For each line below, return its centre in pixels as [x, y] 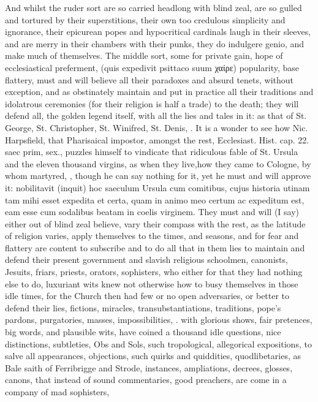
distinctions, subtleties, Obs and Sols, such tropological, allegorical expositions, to [158, 343]
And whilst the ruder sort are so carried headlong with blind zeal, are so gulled [153, 7]
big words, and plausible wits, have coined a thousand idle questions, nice [143, 332]
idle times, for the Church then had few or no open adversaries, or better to [147, 296]
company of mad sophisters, [57, 392]
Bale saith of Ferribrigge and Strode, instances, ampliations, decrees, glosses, [149, 367]
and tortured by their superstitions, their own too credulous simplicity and [145, 19]
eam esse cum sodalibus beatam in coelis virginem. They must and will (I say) [152, 212]
